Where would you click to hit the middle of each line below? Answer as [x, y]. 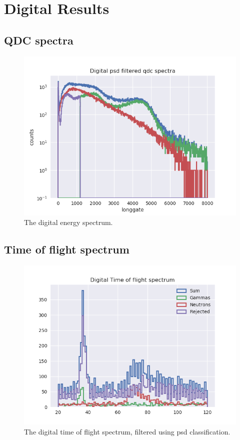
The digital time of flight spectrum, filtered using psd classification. [127, 431]
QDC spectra [39, 40]
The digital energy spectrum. [68, 222]
